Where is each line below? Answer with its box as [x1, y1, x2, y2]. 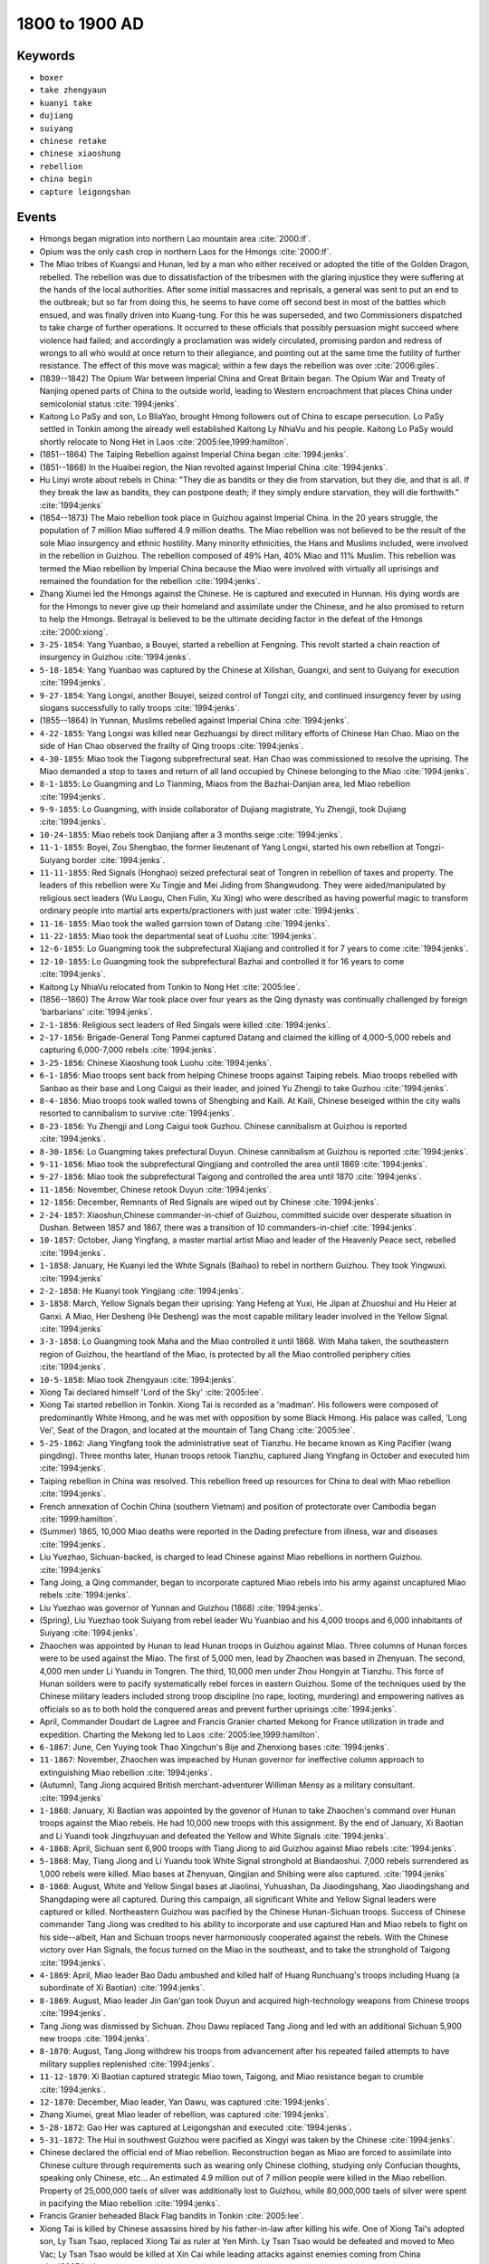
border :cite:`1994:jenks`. [72, 854, 166, 865]
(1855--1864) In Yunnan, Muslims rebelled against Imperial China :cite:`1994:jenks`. [39, 715, 350, 726]
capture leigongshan [39, 187, 131, 197]
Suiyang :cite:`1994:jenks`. [39, 1627, 139, 1638]
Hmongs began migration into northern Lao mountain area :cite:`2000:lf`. [39, 234, 312, 245]
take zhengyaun [39, 85, 108, 95]
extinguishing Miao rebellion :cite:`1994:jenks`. [39, 1767, 213, 1778]
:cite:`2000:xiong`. [39, 626, 109, 638]
